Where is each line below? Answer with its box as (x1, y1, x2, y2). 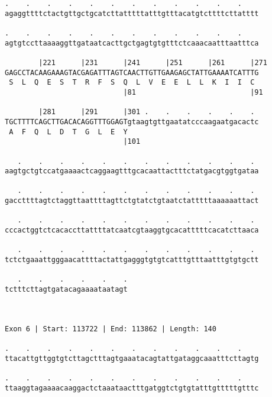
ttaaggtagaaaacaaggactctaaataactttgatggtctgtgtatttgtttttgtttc (5, 383, 259, 392)
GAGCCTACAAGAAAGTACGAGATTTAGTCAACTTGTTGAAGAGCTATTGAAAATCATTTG (5, 68, 259, 77)
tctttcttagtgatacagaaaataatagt (5, 285, 128, 294)
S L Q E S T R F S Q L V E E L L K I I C (9, 78, 255, 87)
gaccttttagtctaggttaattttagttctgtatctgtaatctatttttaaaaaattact (5, 196, 259, 205)
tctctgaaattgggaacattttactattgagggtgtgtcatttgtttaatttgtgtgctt (5, 256, 259, 264)
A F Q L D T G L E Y (9, 127, 128, 136)
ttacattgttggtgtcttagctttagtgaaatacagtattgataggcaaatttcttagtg (5, 354, 259, 363)
